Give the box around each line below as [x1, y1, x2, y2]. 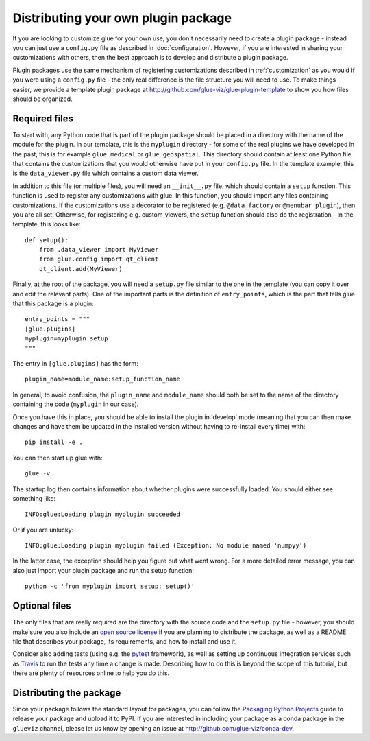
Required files [12, 113, 73, 124]
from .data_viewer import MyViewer [38, 246, 159, 254]
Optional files [12, 600, 71, 612]
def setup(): [25, 236, 69, 244]
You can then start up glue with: [12, 454, 103, 462]
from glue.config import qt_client [38, 255, 159, 263]
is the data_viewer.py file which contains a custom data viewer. [12, 169, 199, 178]
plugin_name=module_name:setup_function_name [25, 375, 181, 384]
